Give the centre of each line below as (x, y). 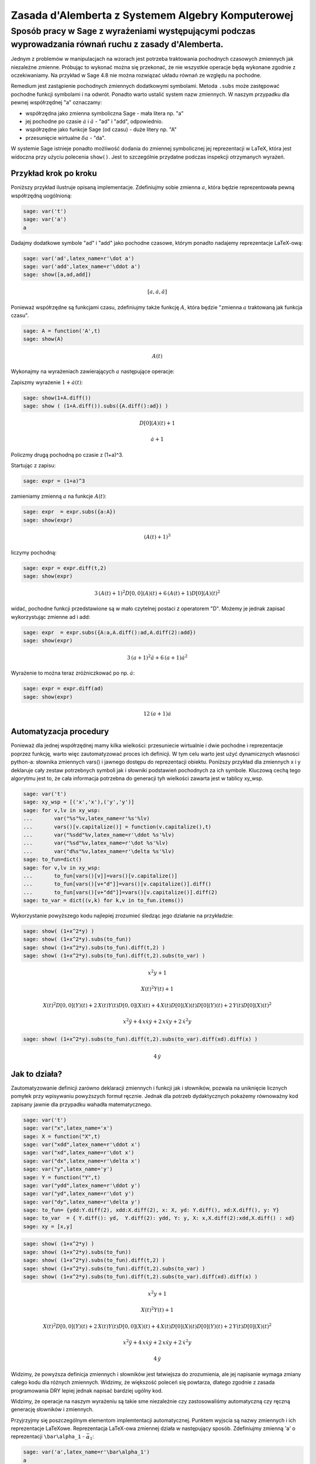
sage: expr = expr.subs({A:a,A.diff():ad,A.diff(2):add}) (109, 632)
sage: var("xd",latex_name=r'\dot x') (79, 1153)
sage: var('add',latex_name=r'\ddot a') (82, 266)
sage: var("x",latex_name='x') (68, 1128)
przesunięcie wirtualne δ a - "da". (66, 138)
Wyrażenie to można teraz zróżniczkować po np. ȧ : (73, 673)
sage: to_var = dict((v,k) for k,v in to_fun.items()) (103, 901)
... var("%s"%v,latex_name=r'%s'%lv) (87, 819)
